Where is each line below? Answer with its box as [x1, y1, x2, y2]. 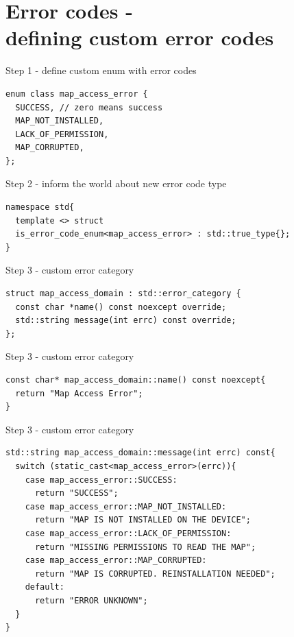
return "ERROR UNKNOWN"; [34, 595, 148, 605]
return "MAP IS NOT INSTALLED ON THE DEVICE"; [34, 515, 251, 525]
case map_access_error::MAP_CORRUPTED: [25, 555, 207, 566]
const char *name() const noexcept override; [15, 302, 227, 312]
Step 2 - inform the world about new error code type [5, 176, 227, 191]
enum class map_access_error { [5, 88, 148, 99]
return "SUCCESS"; [34, 488, 119, 498]
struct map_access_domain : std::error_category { [5, 289, 241, 299]
